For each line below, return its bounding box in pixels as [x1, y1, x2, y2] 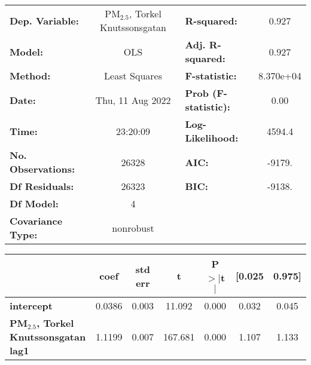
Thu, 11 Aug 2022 [95, 93, 171, 107]
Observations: [10, 162, 75, 176]
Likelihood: [185, 131, 239, 145]
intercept [10, 299, 53, 312]
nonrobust [112, 220, 154, 235]
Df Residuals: [10, 179, 74, 193]
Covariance [10, 214, 63, 228]
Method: [10, 69, 51, 82]
